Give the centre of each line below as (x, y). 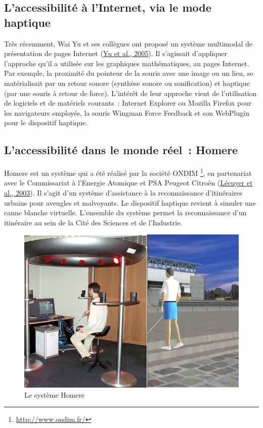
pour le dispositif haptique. (46, 123)
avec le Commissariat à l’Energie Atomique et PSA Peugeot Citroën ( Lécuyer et (128, 183)
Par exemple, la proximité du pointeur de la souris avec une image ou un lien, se (129, 73)
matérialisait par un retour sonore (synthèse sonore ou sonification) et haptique (127, 83)
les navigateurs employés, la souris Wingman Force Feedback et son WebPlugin (127, 112)
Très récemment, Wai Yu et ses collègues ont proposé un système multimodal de (128, 43)
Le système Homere (55, 394)
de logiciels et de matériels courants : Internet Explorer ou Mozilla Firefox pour (128, 103)
